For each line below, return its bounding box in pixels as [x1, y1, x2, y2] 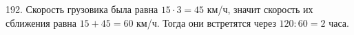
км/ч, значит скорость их [207, 2, 313, 16]
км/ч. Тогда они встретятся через [136, 15, 276, 30]
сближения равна [6, 15, 76, 30]
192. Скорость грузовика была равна [6, 2, 158, 16]
